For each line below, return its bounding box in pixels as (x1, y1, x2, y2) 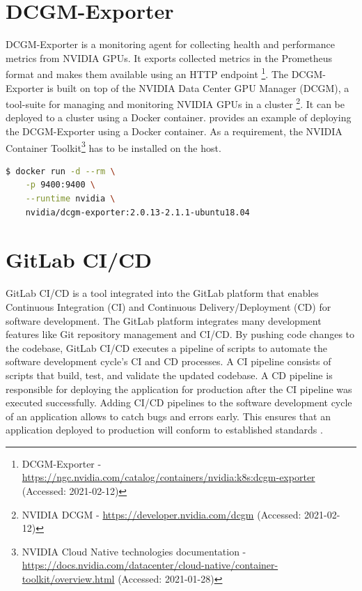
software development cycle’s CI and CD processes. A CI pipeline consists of (6, 354, 331, 369)
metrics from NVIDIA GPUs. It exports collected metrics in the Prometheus (6, 50, 333, 65)
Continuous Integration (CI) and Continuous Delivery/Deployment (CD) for (6, 299, 331, 314)
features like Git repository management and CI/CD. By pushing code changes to (6, 327, 355, 341)
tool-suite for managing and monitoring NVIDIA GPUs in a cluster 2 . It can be (6, 95, 345, 111)
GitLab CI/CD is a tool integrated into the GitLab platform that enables (6, 286, 319, 300)
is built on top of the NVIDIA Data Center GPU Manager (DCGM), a (47, 80, 349, 95)
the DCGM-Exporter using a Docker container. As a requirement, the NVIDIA (6, 124, 343, 138)
